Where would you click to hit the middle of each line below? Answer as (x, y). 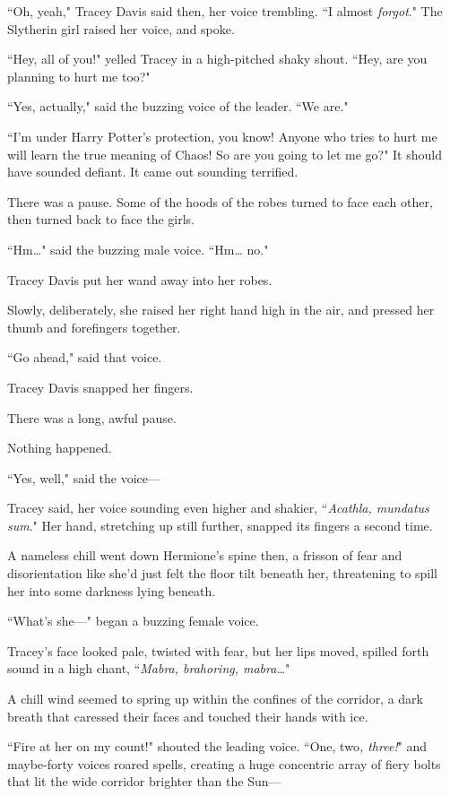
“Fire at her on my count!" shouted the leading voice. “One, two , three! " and (217, 746)
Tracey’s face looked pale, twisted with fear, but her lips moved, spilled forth (218, 650)
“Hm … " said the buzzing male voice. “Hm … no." (138, 249)
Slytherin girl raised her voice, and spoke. (121, 28)
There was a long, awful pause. (92, 417)
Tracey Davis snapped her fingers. (100, 387)
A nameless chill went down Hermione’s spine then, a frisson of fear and (205, 555)
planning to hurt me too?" (79, 76)
